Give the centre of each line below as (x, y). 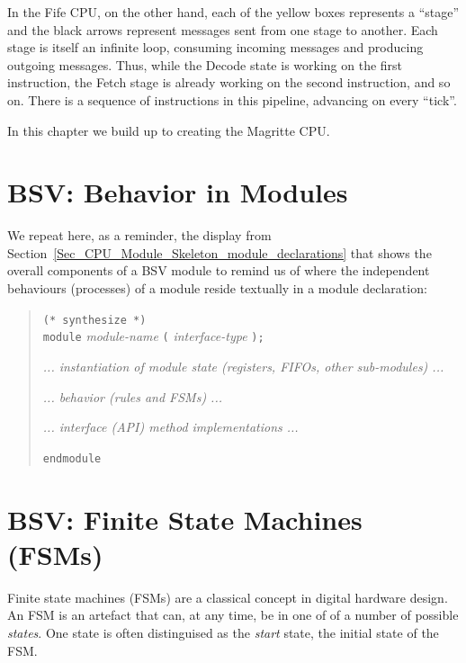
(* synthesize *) (94, 320)
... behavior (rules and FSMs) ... (133, 396)
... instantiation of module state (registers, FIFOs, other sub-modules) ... (243, 366)
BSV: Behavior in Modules (178, 192)
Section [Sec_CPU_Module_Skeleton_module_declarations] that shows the (220, 252)
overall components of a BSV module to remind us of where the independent (219, 270)
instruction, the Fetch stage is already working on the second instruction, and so (229, 82)
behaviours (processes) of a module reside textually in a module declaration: (217, 288)
